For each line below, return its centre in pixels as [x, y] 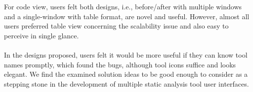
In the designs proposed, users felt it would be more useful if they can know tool [126, 54]
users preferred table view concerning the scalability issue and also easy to [116, 26]
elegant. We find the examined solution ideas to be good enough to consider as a [126, 74]
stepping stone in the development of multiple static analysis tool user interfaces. [126, 83]
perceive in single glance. [42, 35]
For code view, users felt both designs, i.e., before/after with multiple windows [123, 6]
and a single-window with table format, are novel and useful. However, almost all [127, 16]
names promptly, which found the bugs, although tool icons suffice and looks [120, 64]
